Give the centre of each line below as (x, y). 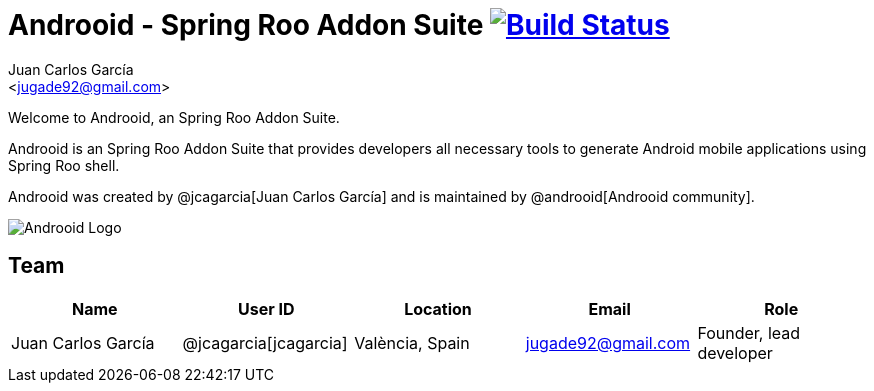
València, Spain (412, 342)
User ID (266, 308)
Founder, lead (749, 332)
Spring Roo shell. (64, 165)
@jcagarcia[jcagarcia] (265, 342)
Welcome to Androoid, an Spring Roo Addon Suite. (174, 117)
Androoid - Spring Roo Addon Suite (246, 25)
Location (438, 308)
